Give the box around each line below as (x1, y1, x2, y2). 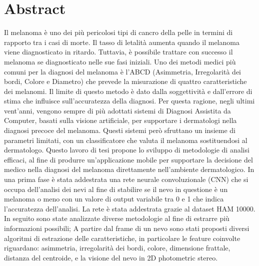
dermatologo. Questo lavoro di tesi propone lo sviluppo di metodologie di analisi (4, 144, 249, 155)
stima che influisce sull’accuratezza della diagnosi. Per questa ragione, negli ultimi (4, 95, 255, 106)
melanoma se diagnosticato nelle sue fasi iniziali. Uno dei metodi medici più (4, 56, 236, 66)
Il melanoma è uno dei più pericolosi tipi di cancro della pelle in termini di (4, 27, 233, 37)
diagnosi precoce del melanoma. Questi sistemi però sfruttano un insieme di (4, 125, 235, 135)
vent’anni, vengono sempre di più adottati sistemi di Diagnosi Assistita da (4, 105, 231, 115)
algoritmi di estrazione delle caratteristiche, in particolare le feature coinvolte (4, 232, 240, 243)
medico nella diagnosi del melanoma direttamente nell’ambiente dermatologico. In (4, 164, 254, 174)
